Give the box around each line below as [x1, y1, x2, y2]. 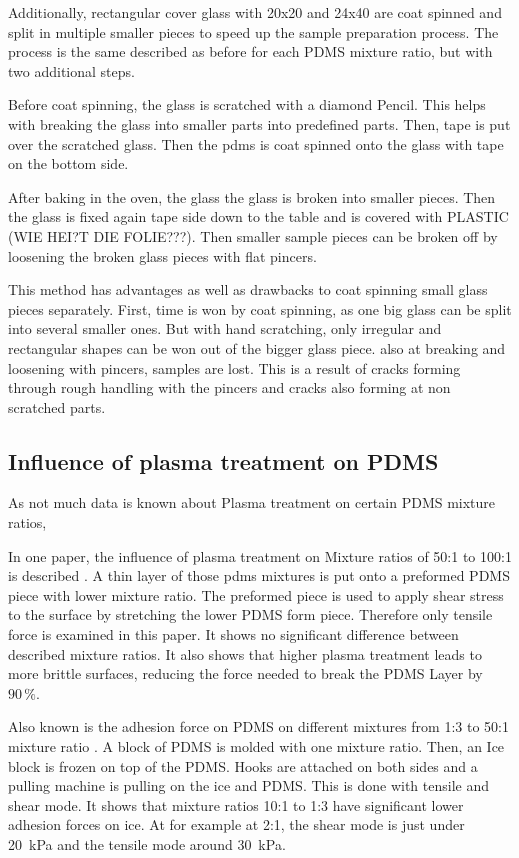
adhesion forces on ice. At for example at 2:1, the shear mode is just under [8, 814, 465, 835]
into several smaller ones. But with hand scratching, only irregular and [8, 318, 442, 339]
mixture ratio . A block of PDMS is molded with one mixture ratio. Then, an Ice [8, 736, 505, 757]
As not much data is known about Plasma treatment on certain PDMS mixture [8, 492, 496, 513]
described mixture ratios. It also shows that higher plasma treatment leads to [8, 643, 482, 664]
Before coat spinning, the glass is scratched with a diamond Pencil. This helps [8, 94, 486, 115]
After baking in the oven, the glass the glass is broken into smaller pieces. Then [8, 186, 496, 207]
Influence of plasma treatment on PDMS [8, 445, 439, 476]
